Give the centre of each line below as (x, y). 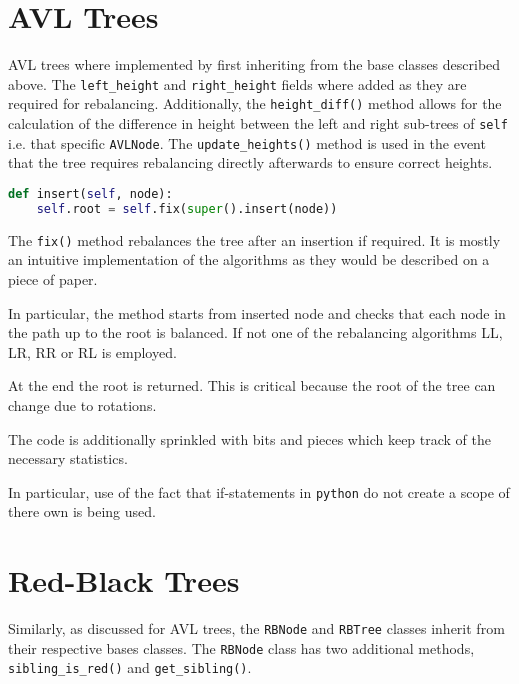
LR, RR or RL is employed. (92, 351)
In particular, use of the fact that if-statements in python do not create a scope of (259, 491)
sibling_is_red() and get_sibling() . (130, 667)
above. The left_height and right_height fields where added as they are (237, 83)
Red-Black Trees (124, 580)
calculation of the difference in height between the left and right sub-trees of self (258, 123)
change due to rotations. (82, 404)
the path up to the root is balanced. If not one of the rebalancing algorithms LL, (255, 332)
